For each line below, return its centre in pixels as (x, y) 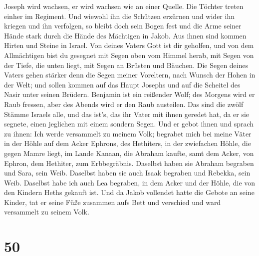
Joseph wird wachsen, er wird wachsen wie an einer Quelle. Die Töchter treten (124, 6)
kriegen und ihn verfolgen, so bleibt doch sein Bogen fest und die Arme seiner (123, 26)
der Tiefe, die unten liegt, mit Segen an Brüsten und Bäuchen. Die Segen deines (126, 65)
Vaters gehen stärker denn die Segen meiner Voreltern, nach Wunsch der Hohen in (130, 75)
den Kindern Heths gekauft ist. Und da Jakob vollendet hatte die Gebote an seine (129, 192)
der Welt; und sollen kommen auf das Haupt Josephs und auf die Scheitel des (122, 84)
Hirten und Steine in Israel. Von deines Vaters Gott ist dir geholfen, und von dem (129, 45)
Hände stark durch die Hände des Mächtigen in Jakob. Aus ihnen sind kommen (125, 35)
